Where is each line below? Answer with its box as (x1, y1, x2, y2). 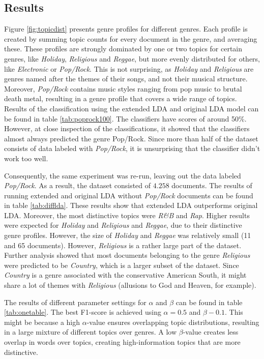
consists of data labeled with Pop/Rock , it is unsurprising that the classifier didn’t (4, 143, 260, 154)
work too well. (4, 153, 48, 163)
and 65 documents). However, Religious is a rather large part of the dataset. (4, 240, 242, 250)
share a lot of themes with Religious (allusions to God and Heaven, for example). (4, 280, 256, 290)
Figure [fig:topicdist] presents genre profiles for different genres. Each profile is (4, 23, 248, 34)
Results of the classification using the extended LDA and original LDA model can (4, 103, 259, 113)
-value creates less (183, 326, 239, 337)
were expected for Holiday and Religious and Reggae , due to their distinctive (4, 220, 242, 230)
